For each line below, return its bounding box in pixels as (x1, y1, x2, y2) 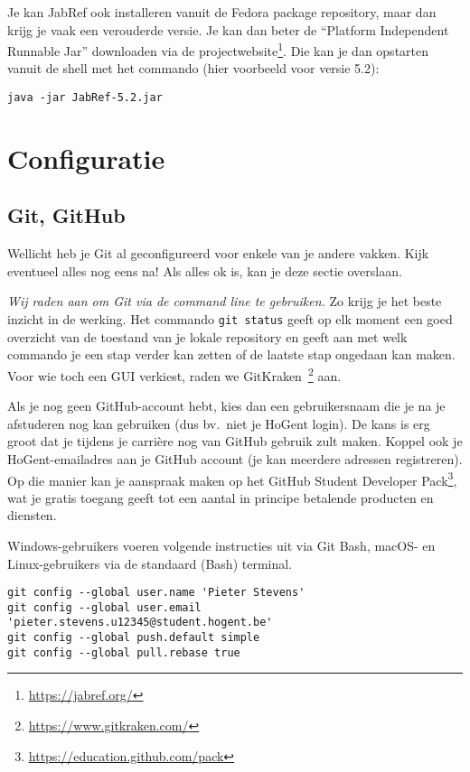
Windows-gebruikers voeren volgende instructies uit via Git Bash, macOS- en (7, 535, 436, 554)
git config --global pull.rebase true (7, 646, 240, 659)
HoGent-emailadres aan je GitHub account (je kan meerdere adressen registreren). (7, 449, 463, 468)
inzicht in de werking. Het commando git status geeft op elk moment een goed (7, 310, 453, 329)
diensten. (7, 506, 57, 525)
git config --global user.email (7, 600, 202, 614)
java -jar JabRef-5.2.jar (7, 91, 163, 105)
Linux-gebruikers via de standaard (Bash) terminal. (7, 553, 293, 572)
